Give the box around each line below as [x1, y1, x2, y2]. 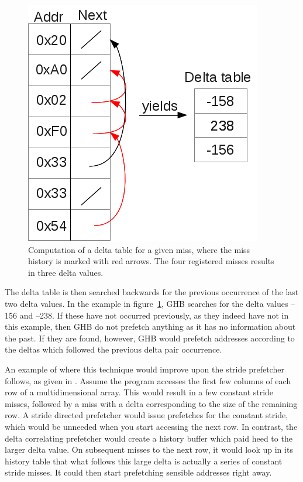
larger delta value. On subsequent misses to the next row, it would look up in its [5, 443, 293, 456]
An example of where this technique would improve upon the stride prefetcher [5, 363, 284, 375]
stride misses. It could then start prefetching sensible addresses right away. [5, 466, 272, 478]
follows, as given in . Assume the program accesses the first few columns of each [5, 374, 291, 387]
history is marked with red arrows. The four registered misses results [28, 255, 274, 267]
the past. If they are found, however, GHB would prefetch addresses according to [5, 331, 295, 344]
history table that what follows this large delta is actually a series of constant [5, 454, 283, 467]
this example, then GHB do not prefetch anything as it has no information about [5, 320, 296, 333]
